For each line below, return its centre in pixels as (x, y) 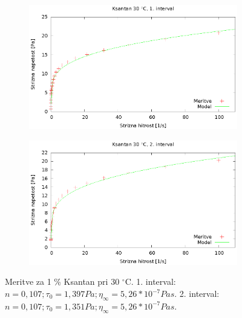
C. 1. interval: (150, 281)
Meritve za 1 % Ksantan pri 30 (62, 281)
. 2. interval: (197, 293)
